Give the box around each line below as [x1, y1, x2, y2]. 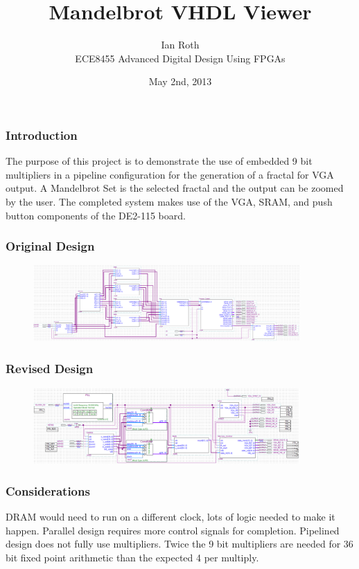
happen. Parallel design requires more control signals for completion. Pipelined [6, 523, 340, 537]
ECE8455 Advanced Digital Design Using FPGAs [75, 51, 286, 65]
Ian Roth [161, 37, 200, 52]
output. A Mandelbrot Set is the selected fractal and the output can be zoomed [6, 181, 344, 195]
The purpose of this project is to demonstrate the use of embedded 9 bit [6, 154, 313, 168]
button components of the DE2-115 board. [6, 208, 186, 222]
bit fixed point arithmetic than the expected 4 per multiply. [6, 550, 259, 564]
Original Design [6, 237, 95, 255]
